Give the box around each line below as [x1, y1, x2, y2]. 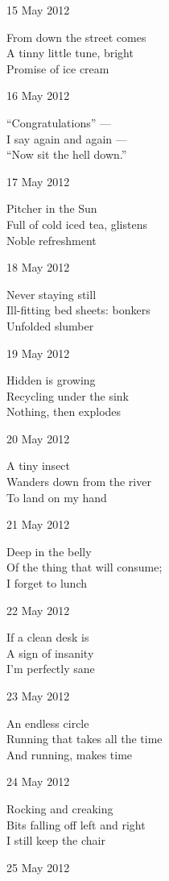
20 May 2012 [6, 430, 70, 447]
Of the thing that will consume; [6, 559, 163, 576]
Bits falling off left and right [6, 816, 146, 833]
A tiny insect [6, 457, 71, 474]
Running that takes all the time [6, 730, 163, 747]
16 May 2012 [6, 87, 70, 104]
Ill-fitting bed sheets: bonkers [6, 301, 150, 318]
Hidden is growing [6, 372, 96, 389]
